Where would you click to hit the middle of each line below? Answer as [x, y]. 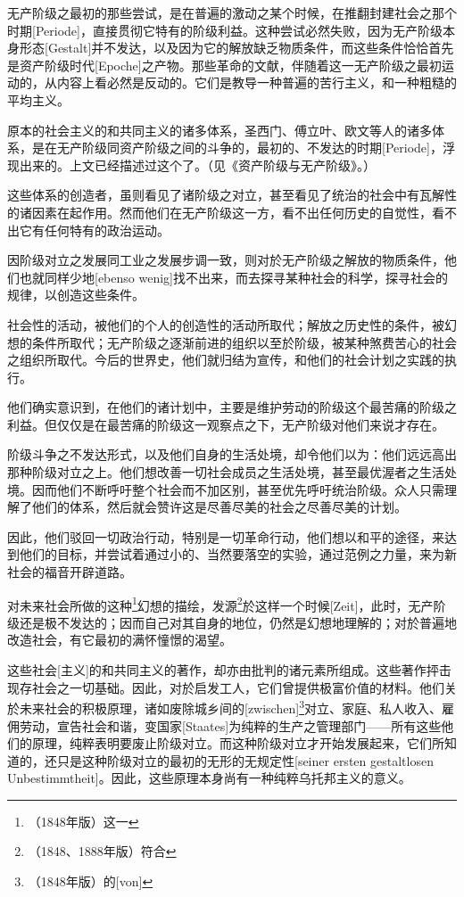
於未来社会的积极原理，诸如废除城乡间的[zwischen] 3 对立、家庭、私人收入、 [224, 707]
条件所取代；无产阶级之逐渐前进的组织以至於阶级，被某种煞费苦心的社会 [244, 342]
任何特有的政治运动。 [107, 230]
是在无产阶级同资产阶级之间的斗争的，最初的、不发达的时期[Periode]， [237, 148]
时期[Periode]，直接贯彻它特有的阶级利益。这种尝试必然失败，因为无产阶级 [225, 30]
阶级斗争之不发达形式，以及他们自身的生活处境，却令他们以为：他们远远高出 [232, 454]
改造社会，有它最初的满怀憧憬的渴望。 [120, 640]
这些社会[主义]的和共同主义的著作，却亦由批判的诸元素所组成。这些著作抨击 [229, 670]
